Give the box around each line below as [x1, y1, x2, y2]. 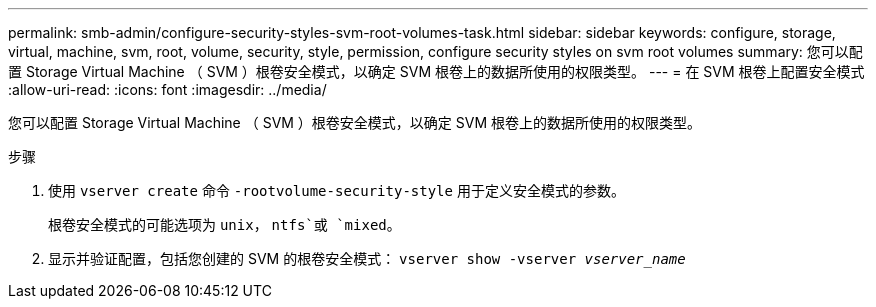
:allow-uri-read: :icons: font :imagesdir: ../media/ [8, 81, 327, 98]
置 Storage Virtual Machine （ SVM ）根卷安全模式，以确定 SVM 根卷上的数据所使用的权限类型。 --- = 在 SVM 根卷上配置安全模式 [8, 63, 865, 80]
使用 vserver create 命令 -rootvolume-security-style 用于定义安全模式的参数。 [48, 182, 625, 199]
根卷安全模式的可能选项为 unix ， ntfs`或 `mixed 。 [48, 216, 401, 233]
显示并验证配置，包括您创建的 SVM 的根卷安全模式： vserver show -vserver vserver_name [48, 250, 686, 267]
